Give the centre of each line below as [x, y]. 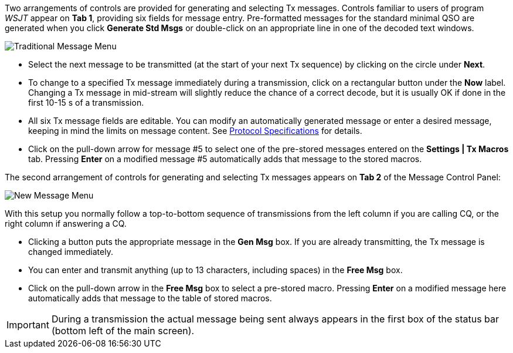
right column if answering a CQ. [66, 223]
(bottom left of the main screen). [123, 331]
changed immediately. [71, 252]
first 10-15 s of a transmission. [86, 102]
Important [28, 325]
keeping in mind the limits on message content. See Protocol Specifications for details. [195, 131]
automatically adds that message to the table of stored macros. [150, 298]
